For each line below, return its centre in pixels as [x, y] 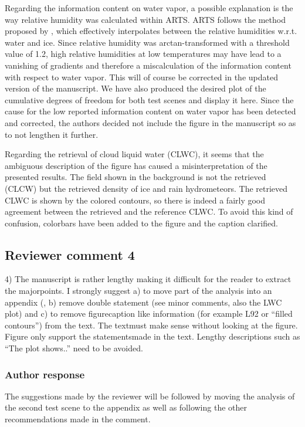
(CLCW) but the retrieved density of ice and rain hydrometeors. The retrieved [146, 188]
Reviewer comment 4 [70, 254]
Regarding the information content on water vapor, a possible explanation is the [149, 8]
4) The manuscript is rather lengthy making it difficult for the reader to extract [148, 279]
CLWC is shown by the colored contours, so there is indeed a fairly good [135, 200]
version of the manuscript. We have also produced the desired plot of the [135, 88]
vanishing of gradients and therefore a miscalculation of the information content [148, 65]
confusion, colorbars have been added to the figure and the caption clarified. [141, 223]
